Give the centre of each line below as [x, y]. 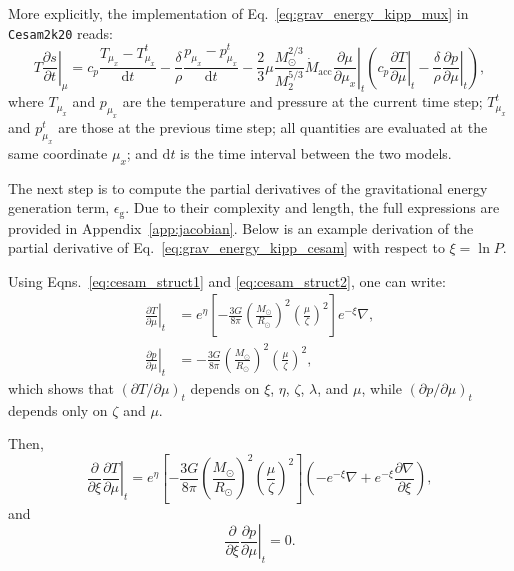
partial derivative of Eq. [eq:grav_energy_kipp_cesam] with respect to [226, 247]
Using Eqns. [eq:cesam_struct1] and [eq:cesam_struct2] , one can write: [227, 280]
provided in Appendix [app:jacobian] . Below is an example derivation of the [241, 227]
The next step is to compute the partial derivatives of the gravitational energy [248, 187]
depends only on [58, 409]
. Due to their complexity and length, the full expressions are [312, 207]
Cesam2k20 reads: [60, 32]
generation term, [59, 207]
